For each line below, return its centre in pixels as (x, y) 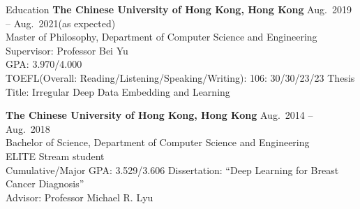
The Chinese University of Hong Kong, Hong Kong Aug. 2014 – (159, 115)
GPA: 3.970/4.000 (44, 64)
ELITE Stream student (55, 156)
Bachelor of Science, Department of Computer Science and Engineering (158, 142)
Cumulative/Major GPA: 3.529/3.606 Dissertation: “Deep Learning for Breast (172, 170)
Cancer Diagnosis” (45, 183)
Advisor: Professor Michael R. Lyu (80, 197)
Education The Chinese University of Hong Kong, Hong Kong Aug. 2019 (179, 9)
